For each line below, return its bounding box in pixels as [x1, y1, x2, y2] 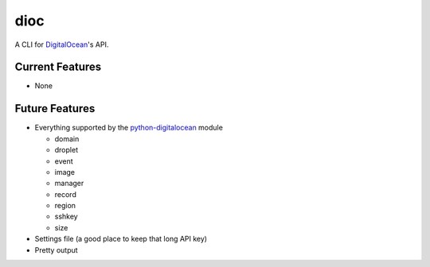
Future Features [14, 102, 96, 115]
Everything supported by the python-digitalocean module [34, 123, 223, 133]
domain [54, 133, 80, 143]
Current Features [14, 60, 102, 74]
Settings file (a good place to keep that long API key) [34, 234, 207, 244]
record [54, 189, 77, 199]
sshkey [54, 211, 79, 222]
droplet [54, 145, 79, 155]
